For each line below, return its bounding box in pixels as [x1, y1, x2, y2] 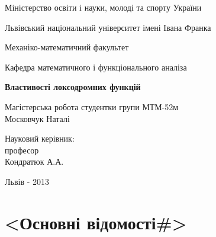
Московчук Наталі [5, 112, 70, 124]
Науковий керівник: [5, 132, 75, 145]
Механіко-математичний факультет [5, 41, 129, 53]
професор [5, 143, 39, 156]
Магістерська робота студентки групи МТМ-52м [5, 100, 179, 113]
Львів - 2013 [5, 175, 49, 187]
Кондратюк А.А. [5, 155, 64, 168]
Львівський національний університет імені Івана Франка [5, 21, 211, 33]
